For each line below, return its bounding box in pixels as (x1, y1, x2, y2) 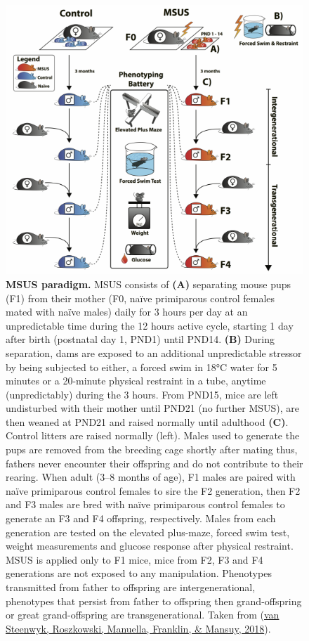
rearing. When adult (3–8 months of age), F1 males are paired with (6, 470, 296, 484)
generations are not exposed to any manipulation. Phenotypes (6, 566, 272, 581)
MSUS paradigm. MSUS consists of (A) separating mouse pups (6, 276, 291, 291)
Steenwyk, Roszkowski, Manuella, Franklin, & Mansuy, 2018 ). (6, 621, 271, 635)
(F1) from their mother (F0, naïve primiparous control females (6, 290, 275, 305)
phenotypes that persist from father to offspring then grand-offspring (6, 593, 302, 608)
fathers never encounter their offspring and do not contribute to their (6, 455, 303, 470)
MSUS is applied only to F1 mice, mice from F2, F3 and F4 (6, 552, 263, 566)
